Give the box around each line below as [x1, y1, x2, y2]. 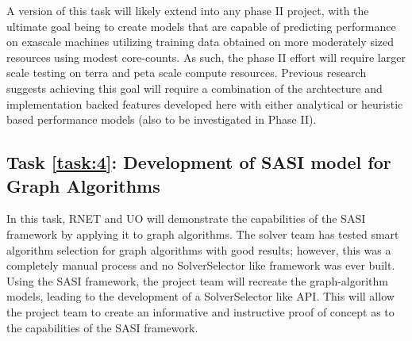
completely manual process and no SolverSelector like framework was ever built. [6, 257, 395, 274]
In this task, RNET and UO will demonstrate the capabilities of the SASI [6, 210, 366, 227]
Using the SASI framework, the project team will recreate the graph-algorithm [6, 272, 389, 289]
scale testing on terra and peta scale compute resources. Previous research [6, 64, 367, 81]
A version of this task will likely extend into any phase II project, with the [6, 2, 369, 18]
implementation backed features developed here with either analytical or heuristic [6, 95, 403, 112]
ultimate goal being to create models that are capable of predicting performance [6, 17, 396, 34]
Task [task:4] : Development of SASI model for [6, 150, 391, 174]
